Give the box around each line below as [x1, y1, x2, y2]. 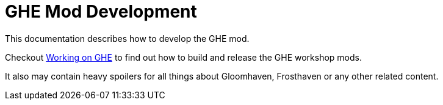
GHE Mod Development [5, 1, 197, 22]
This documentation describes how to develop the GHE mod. [5, 33, 250, 44]
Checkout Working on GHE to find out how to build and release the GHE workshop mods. [5, 52, 362, 63]
